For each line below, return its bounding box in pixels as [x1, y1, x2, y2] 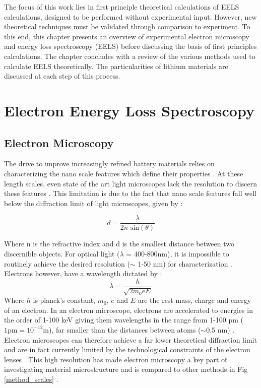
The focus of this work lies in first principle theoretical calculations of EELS [4, 2, 239, 12]
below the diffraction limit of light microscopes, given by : [4, 198, 183, 208]
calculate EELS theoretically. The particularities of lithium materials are [4, 60, 228, 71]
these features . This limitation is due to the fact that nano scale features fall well [4, 188, 257, 199]
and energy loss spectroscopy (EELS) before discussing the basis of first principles [4, 41, 257, 51]
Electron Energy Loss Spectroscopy [4, 100, 254, 120]
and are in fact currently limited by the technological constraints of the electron [4, 344, 250, 355]
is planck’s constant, [33, 295, 96, 305]
